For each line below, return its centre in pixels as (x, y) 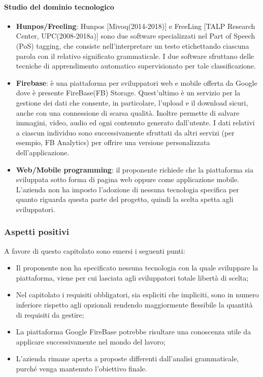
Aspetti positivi (37, 232)
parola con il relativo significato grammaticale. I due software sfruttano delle (135, 56)
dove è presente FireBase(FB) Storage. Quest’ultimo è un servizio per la (128, 93)
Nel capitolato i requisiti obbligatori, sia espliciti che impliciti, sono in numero (137, 295)
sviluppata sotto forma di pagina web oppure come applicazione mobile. (128, 179)
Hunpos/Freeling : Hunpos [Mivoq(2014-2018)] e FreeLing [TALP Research (136, 26)
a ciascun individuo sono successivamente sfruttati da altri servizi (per (125, 132)
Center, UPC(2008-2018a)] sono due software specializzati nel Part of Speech (136, 36)
